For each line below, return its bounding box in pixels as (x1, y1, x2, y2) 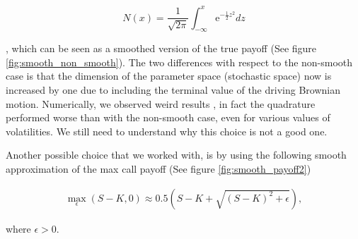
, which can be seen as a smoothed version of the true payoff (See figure (6, 41, 317, 56)
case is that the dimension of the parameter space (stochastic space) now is (6, 68, 332, 83)
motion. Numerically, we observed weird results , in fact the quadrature (6, 96, 316, 111)
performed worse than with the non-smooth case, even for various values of (6, 110, 330, 125)
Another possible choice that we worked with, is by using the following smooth (6, 147, 347, 162)
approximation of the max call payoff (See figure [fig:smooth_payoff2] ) (6, 161, 311, 176)
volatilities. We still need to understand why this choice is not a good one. (6, 123, 328, 138)
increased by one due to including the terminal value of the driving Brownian (6, 82, 340, 97)
